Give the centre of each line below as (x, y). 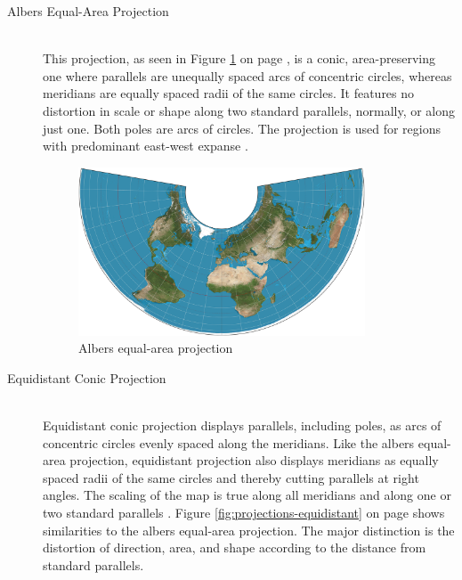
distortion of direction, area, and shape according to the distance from (235, 547)
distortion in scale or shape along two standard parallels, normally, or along (249, 110)
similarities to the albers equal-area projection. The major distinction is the (249, 530)
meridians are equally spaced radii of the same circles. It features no (229, 93)
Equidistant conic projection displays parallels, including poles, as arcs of (242, 425)
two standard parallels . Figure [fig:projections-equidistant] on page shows (244, 513)
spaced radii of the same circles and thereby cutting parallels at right (231, 477)
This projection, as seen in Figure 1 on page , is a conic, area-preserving (239, 58)
